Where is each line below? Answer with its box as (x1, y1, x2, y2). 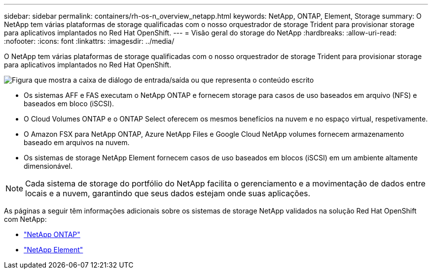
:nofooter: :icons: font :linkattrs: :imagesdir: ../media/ (4, 37, 175, 45)
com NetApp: (4, 215, 47, 223)
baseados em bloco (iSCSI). (24, 99, 114, 108)
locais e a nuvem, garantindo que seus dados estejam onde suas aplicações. (25, 188, 311, 198)
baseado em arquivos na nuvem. (24, 138, 130, 147)
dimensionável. (24, 162, 72, 170)
